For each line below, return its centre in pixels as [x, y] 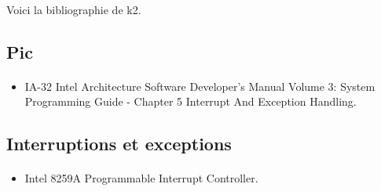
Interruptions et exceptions [119, 144]
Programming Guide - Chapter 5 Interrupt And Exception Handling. [190, 101]
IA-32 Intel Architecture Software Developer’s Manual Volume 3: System [200, 86]
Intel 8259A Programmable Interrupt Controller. [141, 178]
